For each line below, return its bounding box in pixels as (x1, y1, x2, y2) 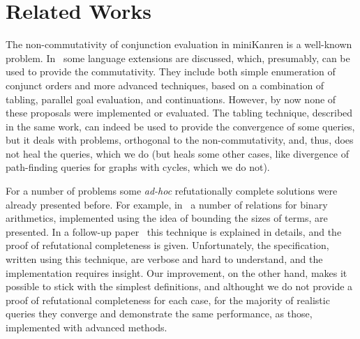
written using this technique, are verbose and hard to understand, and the (6, 252, 323, 266)
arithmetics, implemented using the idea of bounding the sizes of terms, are (6, 211, 328, 225)
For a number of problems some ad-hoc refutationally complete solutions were (6, 183, 338, 198)
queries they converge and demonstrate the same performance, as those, (6, 306, 313, 321)
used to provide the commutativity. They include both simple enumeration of (6, 64, 336, 79)
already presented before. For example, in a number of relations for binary (6, 197, 328, 211)
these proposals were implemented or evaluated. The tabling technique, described (6, 105, 353, 120)
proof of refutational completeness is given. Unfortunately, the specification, (6, 238, 329, 253)
